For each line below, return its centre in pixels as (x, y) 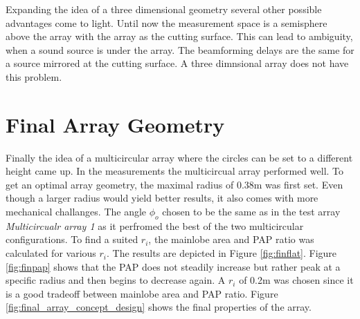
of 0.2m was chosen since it (296, 280)
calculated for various (51, 253)
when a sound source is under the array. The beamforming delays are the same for (180, 49)
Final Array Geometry (115, 124)
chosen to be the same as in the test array (251, 212)
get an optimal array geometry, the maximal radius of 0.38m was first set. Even (174, 184)
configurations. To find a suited (72, 239)
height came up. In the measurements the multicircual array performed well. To (175, 171)
